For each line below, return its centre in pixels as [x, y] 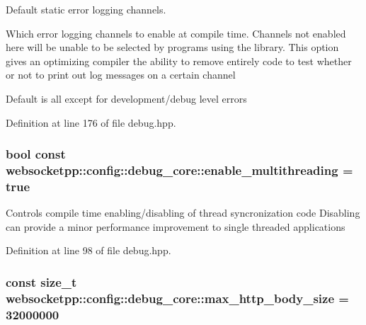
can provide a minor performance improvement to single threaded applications [176, 226]
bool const [36, 154]
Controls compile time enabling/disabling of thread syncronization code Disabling [183, 213]
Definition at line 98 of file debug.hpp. [88, 250]
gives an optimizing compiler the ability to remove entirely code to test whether [179, 61]
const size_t [41, 281]
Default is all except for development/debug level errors [126, 98]
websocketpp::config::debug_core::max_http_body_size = [177, 298]
